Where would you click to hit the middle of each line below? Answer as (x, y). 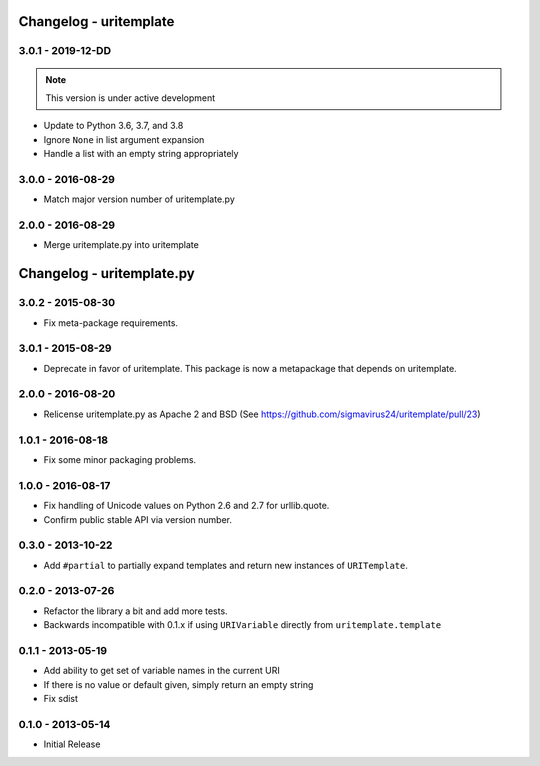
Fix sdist (61, 699)
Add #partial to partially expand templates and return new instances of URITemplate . (226, 565)
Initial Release (72, 744)
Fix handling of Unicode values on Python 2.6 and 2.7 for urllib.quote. (186, 506)
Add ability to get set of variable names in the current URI (161, 671)
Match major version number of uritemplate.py (139, 199)
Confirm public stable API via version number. (137, 519)
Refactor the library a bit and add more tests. (136, 611)
